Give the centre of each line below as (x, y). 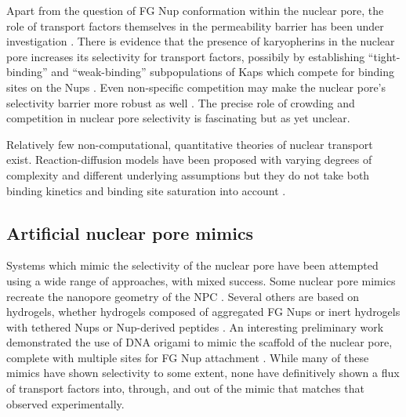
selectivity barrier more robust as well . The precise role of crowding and (181, 102)
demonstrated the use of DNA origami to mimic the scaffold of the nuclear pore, (199, 342)
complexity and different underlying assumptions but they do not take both (188, 174)
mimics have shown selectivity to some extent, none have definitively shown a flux (203, 373)
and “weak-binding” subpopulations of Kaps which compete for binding (223, 72)
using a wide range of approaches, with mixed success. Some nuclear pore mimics (201, 280)
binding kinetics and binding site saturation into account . (146, 190)
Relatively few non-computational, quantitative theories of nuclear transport (190, 144)
